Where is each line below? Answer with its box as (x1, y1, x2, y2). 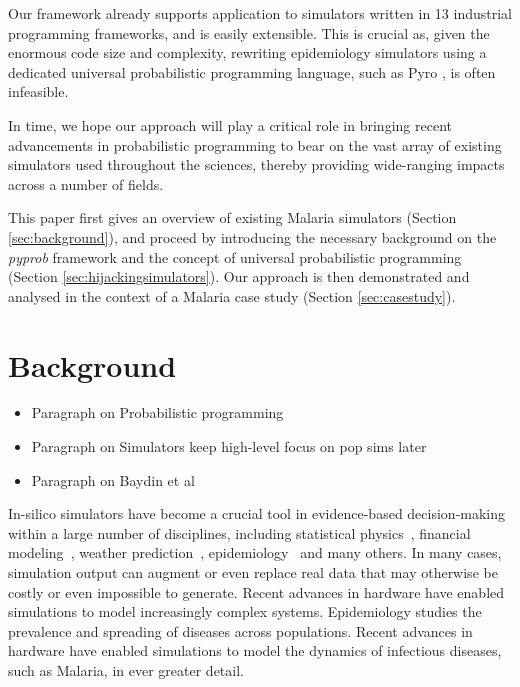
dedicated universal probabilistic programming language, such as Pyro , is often (8, 61, 496, 82)
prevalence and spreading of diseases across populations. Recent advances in (8, 620, 473, 641)
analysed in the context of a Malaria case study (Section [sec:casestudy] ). (8, 285, 456, 306)
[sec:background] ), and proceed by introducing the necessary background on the (8, 226, 497, 247)
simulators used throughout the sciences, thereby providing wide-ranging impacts (8, 154, 505, 175)
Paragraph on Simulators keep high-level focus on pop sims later (31, 436, 427, 457)
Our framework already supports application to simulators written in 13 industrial (8, 3, 512, 23)
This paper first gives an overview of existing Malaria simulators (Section (8, 207, 457, 228)
